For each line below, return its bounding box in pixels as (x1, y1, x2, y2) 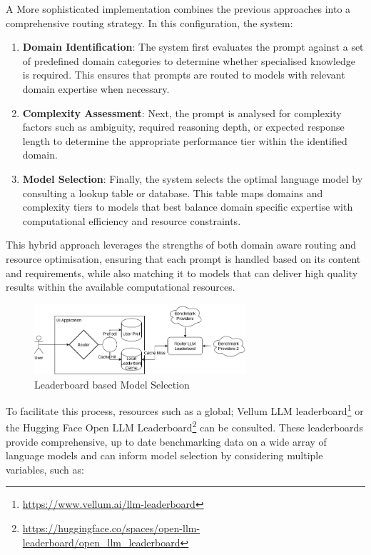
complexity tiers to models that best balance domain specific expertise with (22, 199, 353, 214)
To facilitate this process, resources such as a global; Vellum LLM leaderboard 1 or (6, 401, 364, 418)
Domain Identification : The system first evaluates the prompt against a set (22, 39, 364, 54)
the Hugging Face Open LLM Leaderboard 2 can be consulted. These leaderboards (6, 418, 363, 435)
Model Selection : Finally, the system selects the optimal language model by (22, 171, 363, 186)
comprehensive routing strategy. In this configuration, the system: (6, 15, 293, 30)
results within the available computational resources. (6, 279, 235, 294)
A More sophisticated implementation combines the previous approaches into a (6, 1, 351, 16)
